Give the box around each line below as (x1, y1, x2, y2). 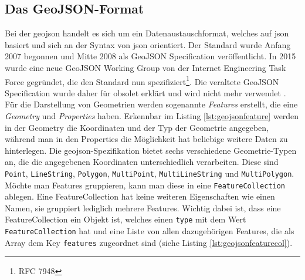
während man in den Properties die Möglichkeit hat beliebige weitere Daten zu (5, 133, 288, 145)
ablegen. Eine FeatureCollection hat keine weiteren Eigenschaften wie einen (5, 190, 275, 203)
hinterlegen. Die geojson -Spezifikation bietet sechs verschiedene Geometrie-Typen (5, 144, 297, 156)
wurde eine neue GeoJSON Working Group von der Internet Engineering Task (5, 61, 286, 73)
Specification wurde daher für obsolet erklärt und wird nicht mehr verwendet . (5, 86, 286, 99)
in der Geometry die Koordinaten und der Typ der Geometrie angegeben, (5, 121, 269, 133)
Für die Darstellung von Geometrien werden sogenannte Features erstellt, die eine (5, 98, 298, 110)
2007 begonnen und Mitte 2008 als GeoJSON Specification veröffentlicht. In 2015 (5, 50, 296, 62)
